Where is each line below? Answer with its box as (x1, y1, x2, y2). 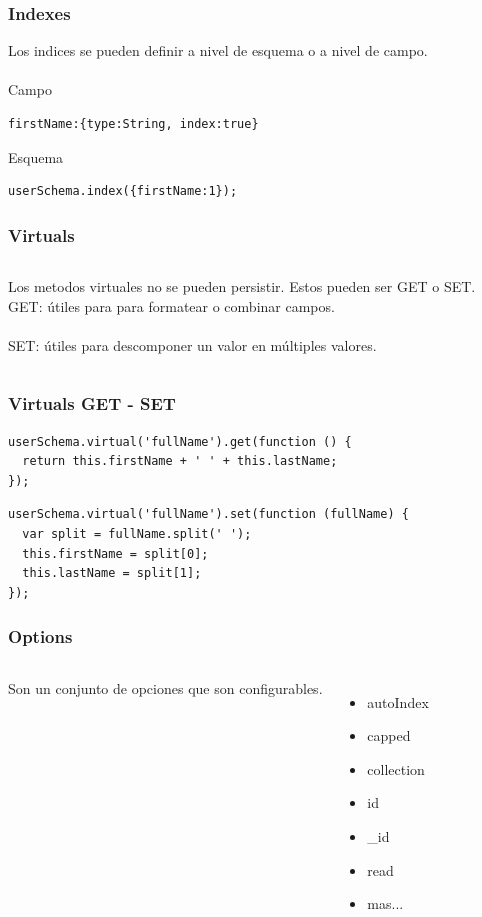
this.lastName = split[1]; (22, 566, 202, 581)
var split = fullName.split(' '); (22, 526, 252, 541)
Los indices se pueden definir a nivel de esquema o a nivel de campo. (8, 40, 428, 61)
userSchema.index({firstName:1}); (8, 184, 238, 199)
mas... (367, 893, 404, 914)
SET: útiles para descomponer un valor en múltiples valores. (8, 334, 377, 355)
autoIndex (367, 691, 429, 712)
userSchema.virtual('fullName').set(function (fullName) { (8, 507, 409, 522)
